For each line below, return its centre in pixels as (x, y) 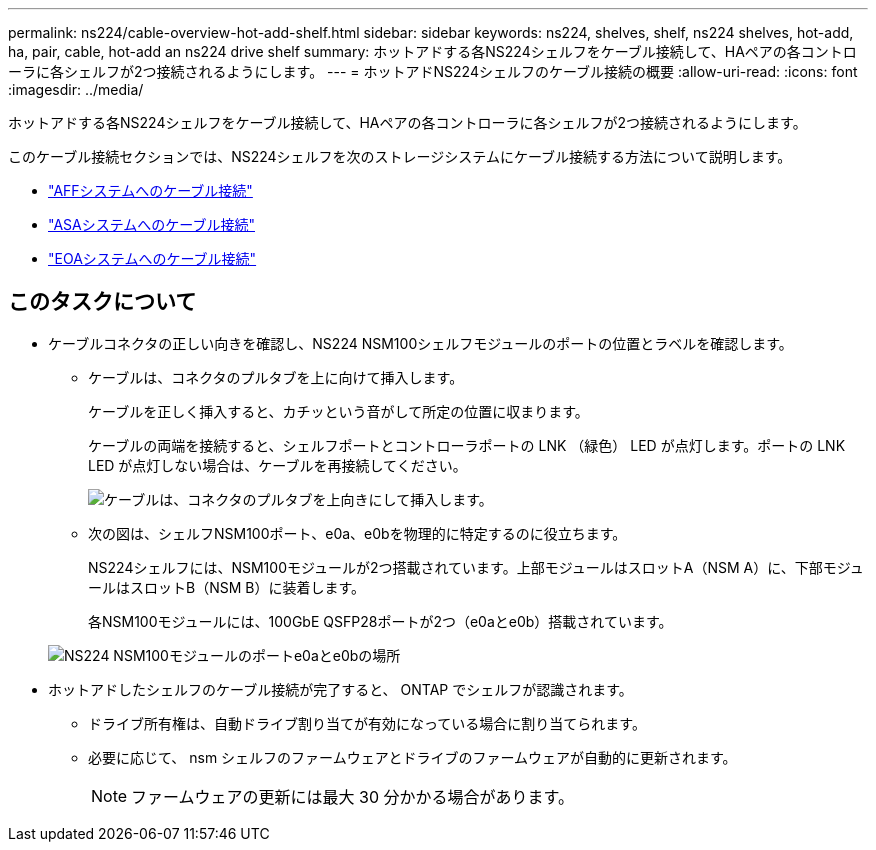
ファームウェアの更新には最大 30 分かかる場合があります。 (352, 796)
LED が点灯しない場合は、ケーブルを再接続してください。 (277, 465)
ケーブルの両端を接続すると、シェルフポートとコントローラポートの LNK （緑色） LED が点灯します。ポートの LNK (467, 445)
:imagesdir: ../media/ (76, 89)
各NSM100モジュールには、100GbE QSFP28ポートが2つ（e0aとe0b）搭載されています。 (380, 621)
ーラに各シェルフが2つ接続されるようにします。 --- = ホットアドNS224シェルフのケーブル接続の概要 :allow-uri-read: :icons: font (433, 71)
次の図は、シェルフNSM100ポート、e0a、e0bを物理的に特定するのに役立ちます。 (357, 533)
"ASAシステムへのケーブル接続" (151, 224)
